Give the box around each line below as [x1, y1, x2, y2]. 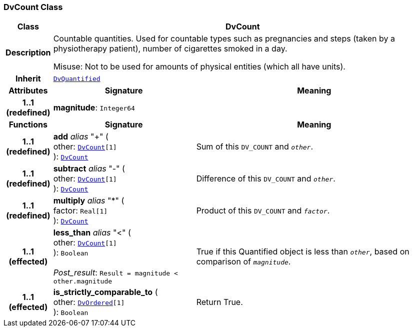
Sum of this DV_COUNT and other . [196, 141, 313, 152]
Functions [8, 119, 47, 130]
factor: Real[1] [53, 205, 108, 216]
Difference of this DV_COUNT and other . [196, 173, 335, 184]
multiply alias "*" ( [53, 195, 124, 206]
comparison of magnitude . [196, 256, 291, 266]
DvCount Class [3, 2, 63, 12]
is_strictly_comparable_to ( [53, 287, 158, 297]
